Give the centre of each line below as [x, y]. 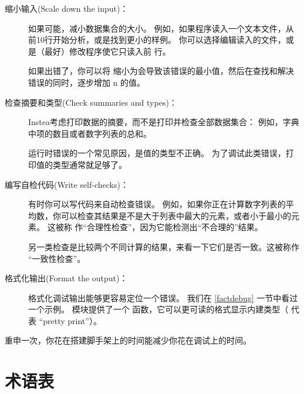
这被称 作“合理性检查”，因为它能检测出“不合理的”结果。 [155, 227]
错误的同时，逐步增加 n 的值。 [87, 82]
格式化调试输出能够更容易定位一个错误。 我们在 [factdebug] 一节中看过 [163, 297]
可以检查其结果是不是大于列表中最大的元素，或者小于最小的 [176, 215]
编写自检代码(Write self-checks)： [67, 184]
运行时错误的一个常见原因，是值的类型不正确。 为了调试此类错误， [157, 153]
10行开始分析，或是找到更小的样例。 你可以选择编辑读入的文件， [161, 40]
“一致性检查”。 [57, 258]
